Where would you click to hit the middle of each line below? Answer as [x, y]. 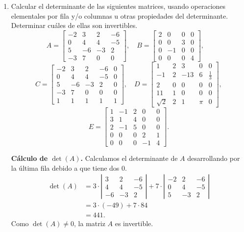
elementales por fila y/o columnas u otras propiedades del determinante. [120, 15]
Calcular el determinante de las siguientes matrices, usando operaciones [118, 6]
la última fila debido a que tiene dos [65, 168]
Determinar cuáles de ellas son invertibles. [74, 25]
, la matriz [90, 223]
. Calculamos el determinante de [129, 158]
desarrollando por [214, 158]
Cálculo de [29, 158]
